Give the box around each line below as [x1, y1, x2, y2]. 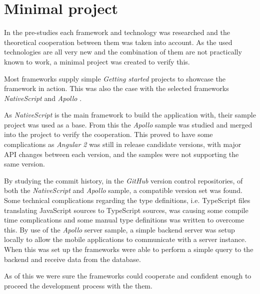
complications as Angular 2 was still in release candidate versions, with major [4, 139, 241, 149]
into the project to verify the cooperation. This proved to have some [4, 129, 213, 139]
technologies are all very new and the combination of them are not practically [4, 46, 242, 57]
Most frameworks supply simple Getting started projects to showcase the [4, 73, 225, 83]
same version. [4, 158, 45, 169]
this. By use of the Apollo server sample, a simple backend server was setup [4, 224, 235, 234]
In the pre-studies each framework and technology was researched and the [4, 27, 230, 37]
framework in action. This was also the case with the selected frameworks [4, 83, 229, 93]
